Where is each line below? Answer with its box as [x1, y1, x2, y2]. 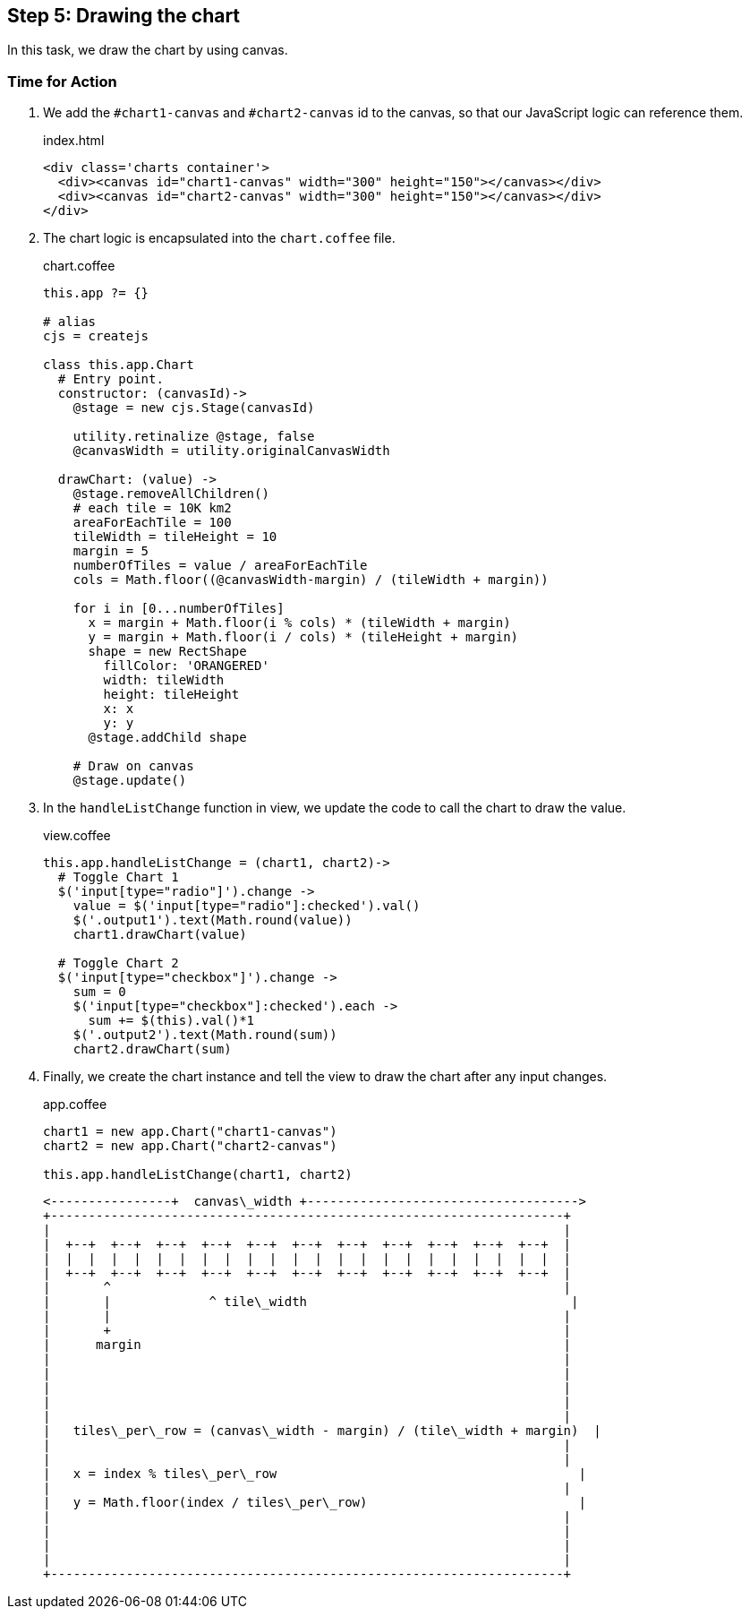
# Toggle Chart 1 [57, 870, 179, 885]
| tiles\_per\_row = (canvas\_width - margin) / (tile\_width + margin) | [43, 1423, 601, 1439]
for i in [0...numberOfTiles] [72, 601, 285, 616]
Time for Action [7, 72, 117, 90]
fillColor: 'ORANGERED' [103, 658, 269, 674]
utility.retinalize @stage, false [72, 429, 315, 444]
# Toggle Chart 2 [57, 956, 179, 971]
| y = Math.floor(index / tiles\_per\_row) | [43, 1495, 586, 1510]
